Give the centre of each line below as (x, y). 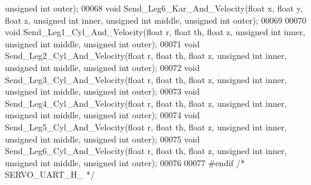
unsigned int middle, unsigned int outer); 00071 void (102, 43)
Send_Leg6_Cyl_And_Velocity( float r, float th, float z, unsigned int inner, (146, 151)
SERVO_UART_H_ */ (50, 174)
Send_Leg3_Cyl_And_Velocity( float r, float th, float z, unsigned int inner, (146, 79)
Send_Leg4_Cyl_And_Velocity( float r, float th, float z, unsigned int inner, (146, 103)
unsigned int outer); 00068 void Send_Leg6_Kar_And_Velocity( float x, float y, (154, 8)
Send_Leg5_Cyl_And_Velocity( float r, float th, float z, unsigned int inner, (146, 126)
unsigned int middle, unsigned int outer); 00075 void (102, 139)
